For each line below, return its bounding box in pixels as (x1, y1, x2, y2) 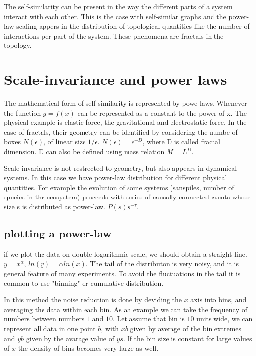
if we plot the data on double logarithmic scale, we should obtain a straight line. (4, 248, 247, 259)
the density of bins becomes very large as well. (18, 343, 159, 353)
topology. (4, 40, 32, 50)
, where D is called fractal (142, 136, 220, 147)
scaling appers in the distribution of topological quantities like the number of (16, 21, 250, 31)
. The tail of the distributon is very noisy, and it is (85, 258, 239, 269)
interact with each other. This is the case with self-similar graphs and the (4, 11, 226, 21)
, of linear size (43, 136, 86, 147)
